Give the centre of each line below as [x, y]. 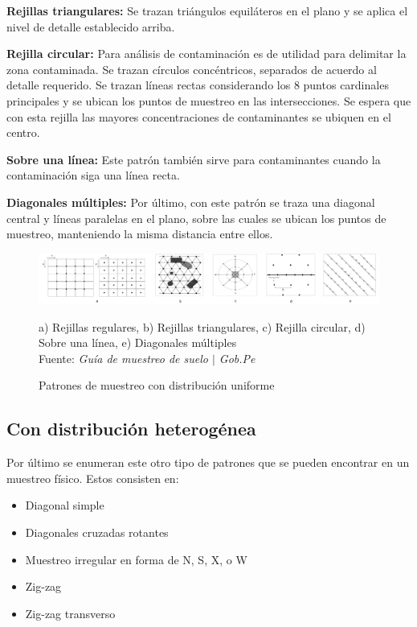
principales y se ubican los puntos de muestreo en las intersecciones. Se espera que [209, 100]
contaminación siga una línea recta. [93, 175]
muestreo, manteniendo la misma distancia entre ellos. [140, 234]
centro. [23, 132]
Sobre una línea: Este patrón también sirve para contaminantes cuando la [194, 159]
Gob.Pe [237, 358]
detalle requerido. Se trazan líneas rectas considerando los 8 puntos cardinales [198, 85]
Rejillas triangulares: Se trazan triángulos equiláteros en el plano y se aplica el [207, 10]
